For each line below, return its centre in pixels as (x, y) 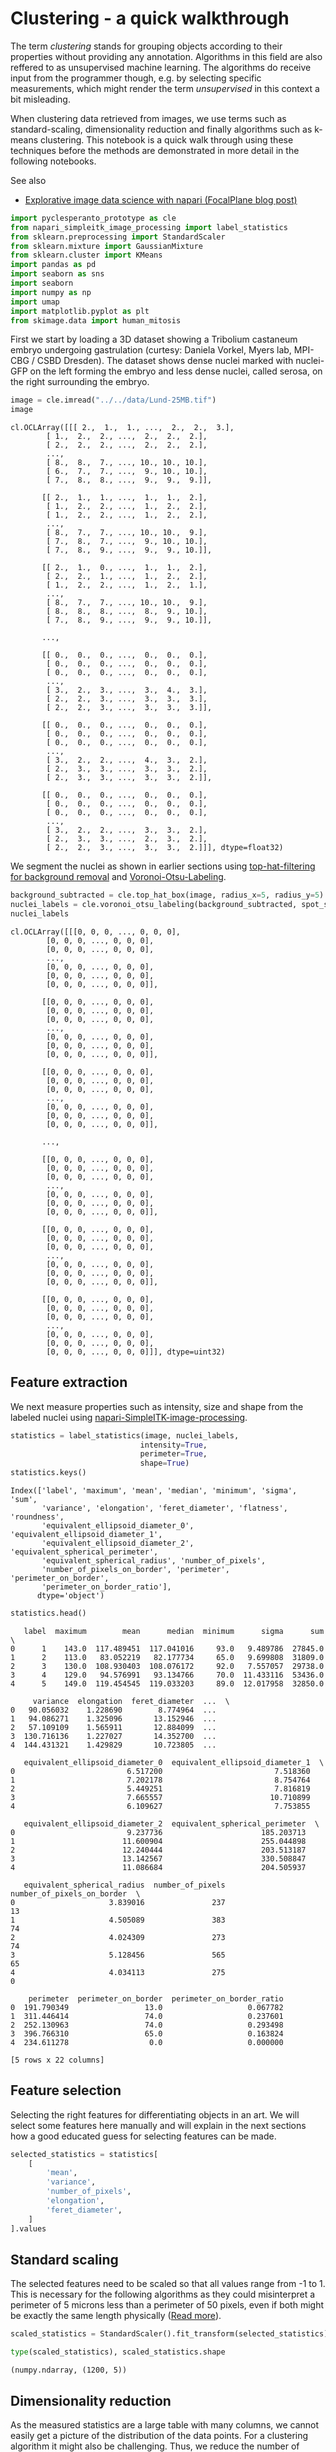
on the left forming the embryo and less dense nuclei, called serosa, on (176, 371)
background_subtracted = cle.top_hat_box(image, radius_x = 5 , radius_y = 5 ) (167, 895)
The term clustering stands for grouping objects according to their (146, 46)
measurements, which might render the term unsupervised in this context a (165, 88)
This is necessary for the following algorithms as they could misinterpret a (163, 2294)
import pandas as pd (53, 265)
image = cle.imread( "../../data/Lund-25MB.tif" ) (113, 400)
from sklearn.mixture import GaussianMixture (106, 246)
